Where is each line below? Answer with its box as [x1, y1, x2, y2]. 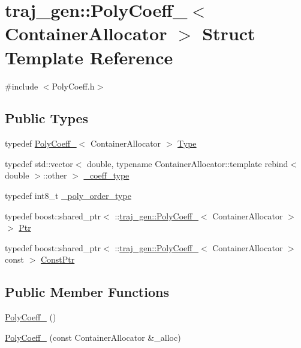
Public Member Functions [5, 282, 169, 301]
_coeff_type [83, 169, 130, 182]
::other [43, 169, 67, 182]
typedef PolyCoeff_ [5, 137, 77, 150]
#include [5, 79, 38, 92]
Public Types [5, 109, 89, 127]
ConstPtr [40, 253, 75, 266]
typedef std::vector [5, 157, 73, 169]
